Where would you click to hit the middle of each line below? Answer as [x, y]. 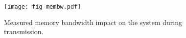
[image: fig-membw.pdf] [43, 7]
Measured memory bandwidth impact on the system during [93, 22]
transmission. [24, 32]
